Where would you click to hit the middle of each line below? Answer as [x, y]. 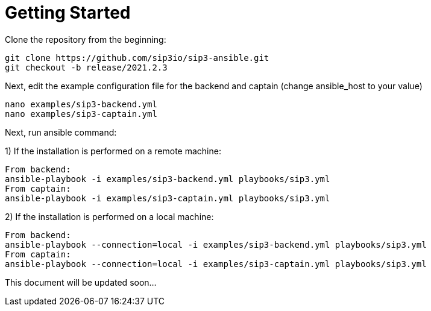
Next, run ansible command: [61, 132]
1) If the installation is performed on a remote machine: [113, 151]
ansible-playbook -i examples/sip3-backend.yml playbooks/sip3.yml [168, 179]
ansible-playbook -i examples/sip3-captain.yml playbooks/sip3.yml [168, 198]
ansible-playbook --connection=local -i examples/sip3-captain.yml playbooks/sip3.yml [216, 264]
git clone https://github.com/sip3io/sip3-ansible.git [137, 58]
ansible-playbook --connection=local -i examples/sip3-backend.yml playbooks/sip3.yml [216, 244]
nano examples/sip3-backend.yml [81, 104]
